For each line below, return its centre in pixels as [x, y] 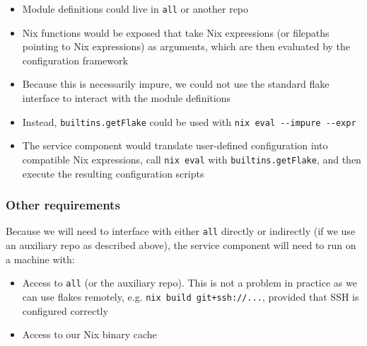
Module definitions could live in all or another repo [135, 8]
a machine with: [40, 259]
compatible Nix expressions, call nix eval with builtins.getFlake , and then [192, 159]
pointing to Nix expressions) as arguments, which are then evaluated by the [186, 46]
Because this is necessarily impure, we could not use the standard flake [176, 84]
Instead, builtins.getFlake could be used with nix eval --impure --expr [189, 121]
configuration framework [75, 60]
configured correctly [65, 310]
